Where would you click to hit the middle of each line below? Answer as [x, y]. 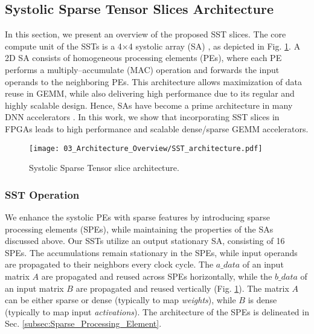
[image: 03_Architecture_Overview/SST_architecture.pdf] [146, 148]
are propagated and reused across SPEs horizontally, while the [157, 276]
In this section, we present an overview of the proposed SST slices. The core [146, 34]
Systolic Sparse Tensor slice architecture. [104, 168]
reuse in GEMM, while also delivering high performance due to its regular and [150, 93]
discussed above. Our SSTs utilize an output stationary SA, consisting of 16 [145, 241]
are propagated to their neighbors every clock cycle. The [109, 264]
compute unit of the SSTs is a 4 [63, 46]
